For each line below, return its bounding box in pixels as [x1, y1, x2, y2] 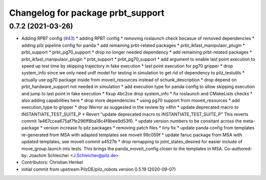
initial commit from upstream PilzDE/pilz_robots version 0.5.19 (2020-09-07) [21, 166, 176, 172]
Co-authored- [224, 146, 253, 151]
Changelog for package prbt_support [9, 7, 165, 18]
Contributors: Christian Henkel [21, 159, 83, 165]
